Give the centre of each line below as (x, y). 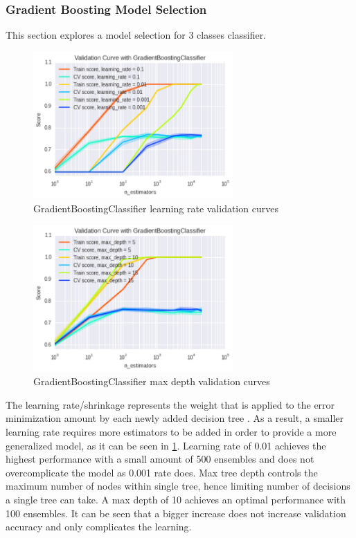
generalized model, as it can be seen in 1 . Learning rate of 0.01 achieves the (166, 445)
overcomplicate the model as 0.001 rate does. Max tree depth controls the (162, 472)
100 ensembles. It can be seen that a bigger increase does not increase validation (176, 513)
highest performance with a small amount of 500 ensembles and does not (160, 459)
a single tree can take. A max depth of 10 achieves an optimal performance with (176, 500)
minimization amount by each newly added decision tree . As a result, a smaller (175, 418)
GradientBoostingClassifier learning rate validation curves (156, 208)
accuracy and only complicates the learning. (99, 527)
